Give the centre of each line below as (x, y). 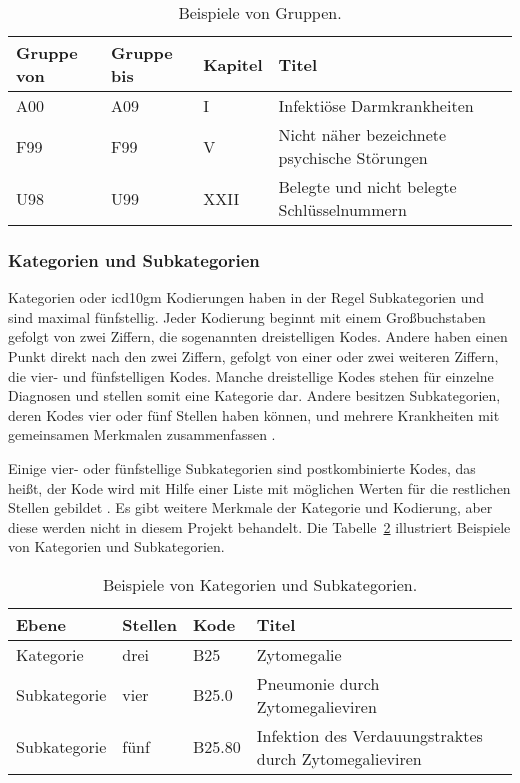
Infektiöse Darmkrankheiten (376, 105)
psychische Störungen (353, 157)
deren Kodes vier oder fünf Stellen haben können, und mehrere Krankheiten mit (254, 414)
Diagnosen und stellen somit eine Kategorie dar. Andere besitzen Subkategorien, (254, 395)
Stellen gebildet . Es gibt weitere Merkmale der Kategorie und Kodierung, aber (250, 507)
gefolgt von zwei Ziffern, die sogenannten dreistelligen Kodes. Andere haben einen (258, 336)
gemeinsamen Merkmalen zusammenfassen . (142, 434)
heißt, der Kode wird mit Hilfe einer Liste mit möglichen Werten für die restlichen (259, 487)
